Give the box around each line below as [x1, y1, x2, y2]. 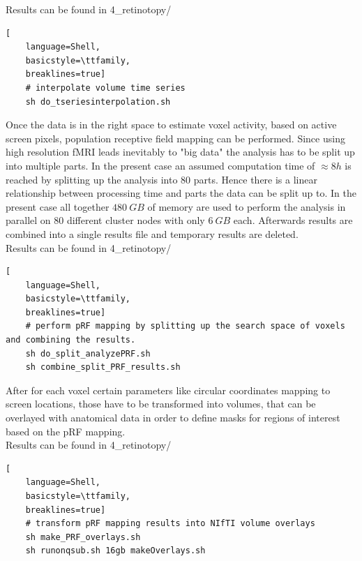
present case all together [6, 199, 110, 214]
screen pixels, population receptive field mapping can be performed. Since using [6, 130, 345, 145]
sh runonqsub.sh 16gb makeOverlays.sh [25, 546, 206, 556]
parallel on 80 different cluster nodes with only [6, 213, 205, 227]
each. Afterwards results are [233, 213, 353, 227]
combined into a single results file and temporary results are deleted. [6, 226, 299, 241]
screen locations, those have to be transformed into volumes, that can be [6, 396, 316, 411]
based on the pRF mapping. [6, 424, 126, 438]
